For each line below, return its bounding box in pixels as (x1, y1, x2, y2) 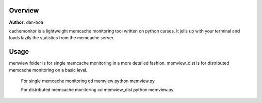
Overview (9, 6, 39, 15)
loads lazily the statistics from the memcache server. (9, 35, 115, 41)
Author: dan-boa (9, 19, 44, 25)
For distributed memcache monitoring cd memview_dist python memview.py (21, 87, 174, 93)
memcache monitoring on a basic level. (9, 67, 87, 73)
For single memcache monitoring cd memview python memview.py (21, 78, 155, 84)
